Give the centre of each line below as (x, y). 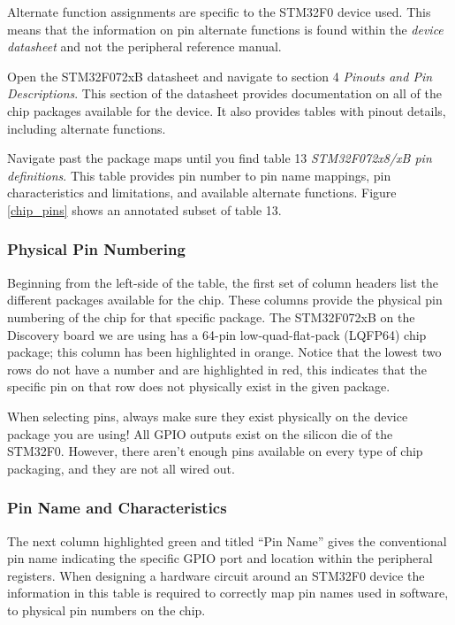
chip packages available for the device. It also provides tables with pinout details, (227, 110)
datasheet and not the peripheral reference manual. (144, 46)
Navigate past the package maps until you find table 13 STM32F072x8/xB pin (220, 158)
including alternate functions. (87, 128)
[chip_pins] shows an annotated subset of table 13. (144, 209)
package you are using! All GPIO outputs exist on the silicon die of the (200, 433)
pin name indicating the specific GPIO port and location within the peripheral (220, 558)
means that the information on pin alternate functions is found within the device (225, 29)
